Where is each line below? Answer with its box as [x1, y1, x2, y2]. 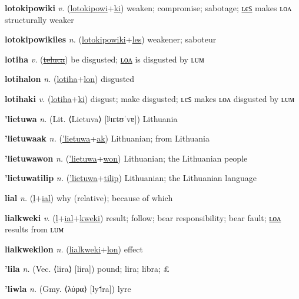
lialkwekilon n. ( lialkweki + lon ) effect [5, 242, 143, 255]
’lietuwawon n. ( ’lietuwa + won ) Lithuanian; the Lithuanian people [5, 152, 248, 164]
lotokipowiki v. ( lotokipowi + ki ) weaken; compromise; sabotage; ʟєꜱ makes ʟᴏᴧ [5, 2, 292, 14]
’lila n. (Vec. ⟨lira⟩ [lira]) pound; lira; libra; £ [5, 262, 170, 275]
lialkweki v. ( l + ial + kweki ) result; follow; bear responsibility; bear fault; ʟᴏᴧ [5, 211, 281, 224]
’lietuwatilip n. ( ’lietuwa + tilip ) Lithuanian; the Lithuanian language [5, 172, 257, 184]
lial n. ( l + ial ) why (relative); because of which [5, 191, 173, 203]
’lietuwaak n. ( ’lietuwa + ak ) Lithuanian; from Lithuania [5, 132, 210, 144]
